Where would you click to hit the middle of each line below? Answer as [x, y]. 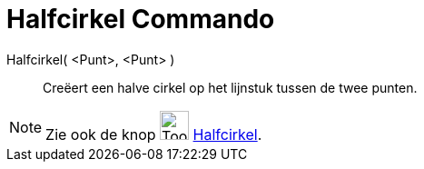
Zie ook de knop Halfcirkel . [154, 134]
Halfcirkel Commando [141, 19]
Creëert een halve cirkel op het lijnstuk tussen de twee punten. [230, 87]
